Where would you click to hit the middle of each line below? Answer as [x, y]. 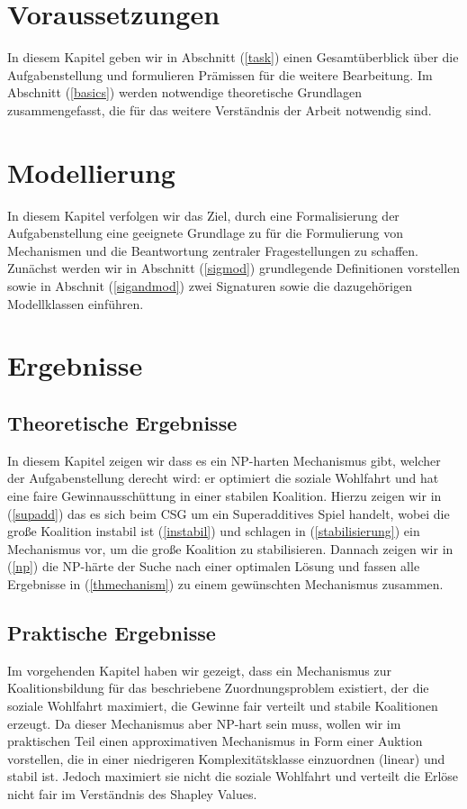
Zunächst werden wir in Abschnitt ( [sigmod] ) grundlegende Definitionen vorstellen [234, 268]
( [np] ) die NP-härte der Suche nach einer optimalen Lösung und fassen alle [214, 566]
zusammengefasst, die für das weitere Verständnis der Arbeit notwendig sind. [220, 109]
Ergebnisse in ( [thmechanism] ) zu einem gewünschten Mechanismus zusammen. [225, 583]
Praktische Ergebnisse [112, 632]
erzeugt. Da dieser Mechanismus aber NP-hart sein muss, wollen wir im [204, 723]
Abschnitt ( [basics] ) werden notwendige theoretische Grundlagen [185, 92]
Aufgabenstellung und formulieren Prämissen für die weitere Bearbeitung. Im [220, 74]
